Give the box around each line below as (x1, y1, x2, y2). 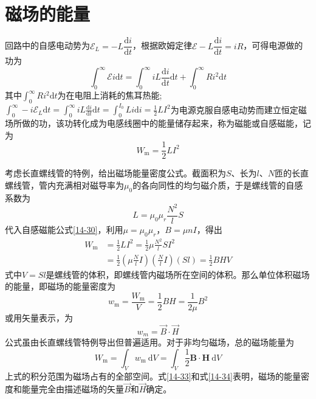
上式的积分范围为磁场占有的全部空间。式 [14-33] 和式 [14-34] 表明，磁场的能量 (5, 369, 301, 382)
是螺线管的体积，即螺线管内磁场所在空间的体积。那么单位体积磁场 (46, 268, 310, 280)
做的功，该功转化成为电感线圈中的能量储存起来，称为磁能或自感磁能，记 (21, 117, 311, 130)
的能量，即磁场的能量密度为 (5, 280, 115, 293)
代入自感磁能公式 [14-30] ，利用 (5, 223, 123, 235)
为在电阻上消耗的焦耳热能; (57, 89, 162, 102)
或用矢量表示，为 (5, 311, 73, 324)
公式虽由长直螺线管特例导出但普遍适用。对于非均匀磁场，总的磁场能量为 (5, 336, 294, 349)
